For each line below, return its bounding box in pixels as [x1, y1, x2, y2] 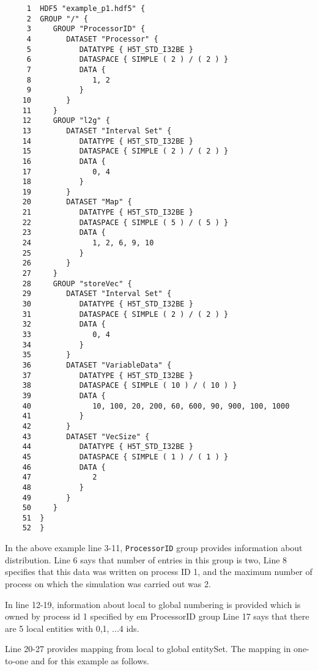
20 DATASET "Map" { [22, 198, 132, 207]
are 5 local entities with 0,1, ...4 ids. [5, 621, 139, 634]
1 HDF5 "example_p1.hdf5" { [26, 4, 146, 13]
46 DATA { [22, 462, 106, 472]
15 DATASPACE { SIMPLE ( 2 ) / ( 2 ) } [22, 147, 229, 156]
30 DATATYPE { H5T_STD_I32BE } [22, 300, 193, 309]
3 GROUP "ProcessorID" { [26, 24, 146, 34]
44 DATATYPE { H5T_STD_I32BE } [22, 442, 193, 451]
